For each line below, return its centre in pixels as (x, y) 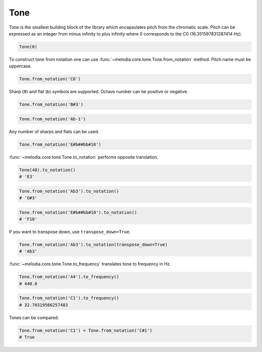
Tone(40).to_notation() (48, 170)
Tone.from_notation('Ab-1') (52, 119)
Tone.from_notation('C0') (50, 79)
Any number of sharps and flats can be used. (54, 132)
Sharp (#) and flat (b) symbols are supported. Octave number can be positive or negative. (99, 92)
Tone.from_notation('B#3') (51, 105)
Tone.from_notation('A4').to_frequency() (69, 277)
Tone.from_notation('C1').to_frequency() (69, 298)
